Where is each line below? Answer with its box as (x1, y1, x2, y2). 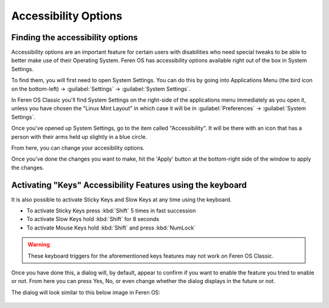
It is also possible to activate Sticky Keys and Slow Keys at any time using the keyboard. (11, 195, 232, 203)
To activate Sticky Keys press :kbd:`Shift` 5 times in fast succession (26, 207, 196, 214)
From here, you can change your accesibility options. (11, 144, 145, 152)
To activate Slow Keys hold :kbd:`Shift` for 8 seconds (26, 215, 160, 223)
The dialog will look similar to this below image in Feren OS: (11, 289, 161, 296)
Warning (27, 241, 50, 248)
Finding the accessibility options (11, 32, 138, 43)
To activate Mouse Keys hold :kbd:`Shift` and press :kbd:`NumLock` (26, 224, 196, 231)
